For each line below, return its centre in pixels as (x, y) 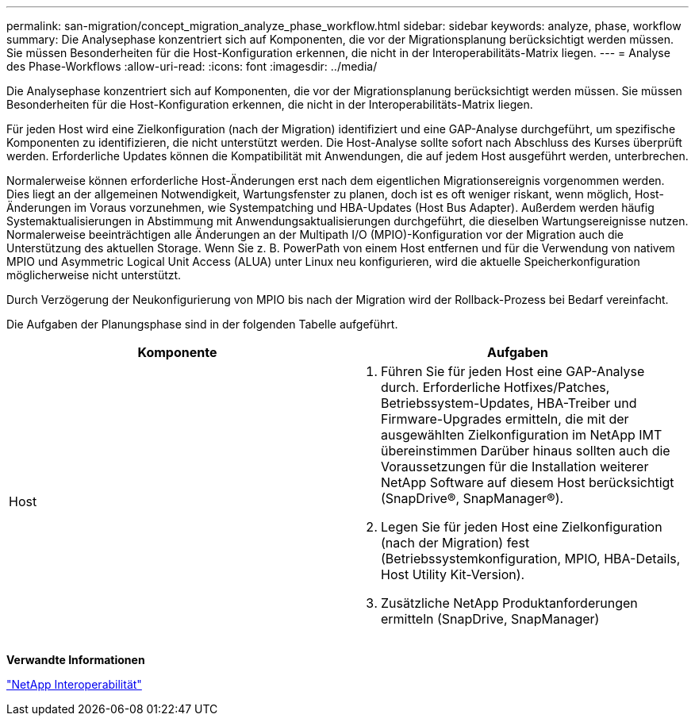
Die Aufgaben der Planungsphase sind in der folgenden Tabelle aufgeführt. (202, 324)
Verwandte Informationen (76, 660)
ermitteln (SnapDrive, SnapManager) (490, 619)
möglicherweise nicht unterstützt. (94, 275)
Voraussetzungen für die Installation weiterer (515, 467)
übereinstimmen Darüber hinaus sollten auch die (526, 451)
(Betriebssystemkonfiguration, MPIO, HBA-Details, (531, 559)
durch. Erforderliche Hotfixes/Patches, (495, 387)
